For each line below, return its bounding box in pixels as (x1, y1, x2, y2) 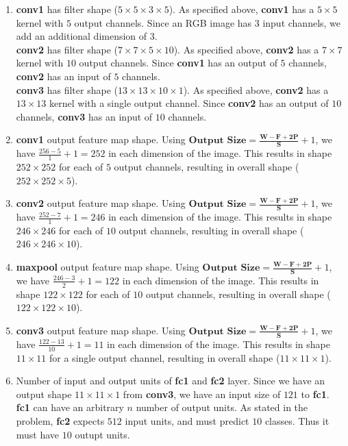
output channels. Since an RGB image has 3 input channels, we (74, 15, 341, 29)
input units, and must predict (125, 413, 249, 428)
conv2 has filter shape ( (16, 42, 118, 56)
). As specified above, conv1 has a (169, 2, 314, 16)
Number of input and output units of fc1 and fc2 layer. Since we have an (16, 373, 325, 388)
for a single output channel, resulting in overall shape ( (49, 350, 280, 364)
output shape (16, 386, 72, 401)
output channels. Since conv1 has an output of (79, 55, 277, 70)
